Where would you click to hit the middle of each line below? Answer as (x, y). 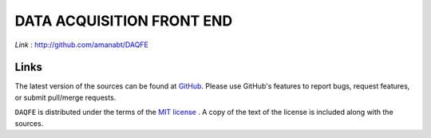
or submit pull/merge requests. (65, 97)
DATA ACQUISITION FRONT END (124, 21)
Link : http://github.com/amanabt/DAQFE (82, 45)
